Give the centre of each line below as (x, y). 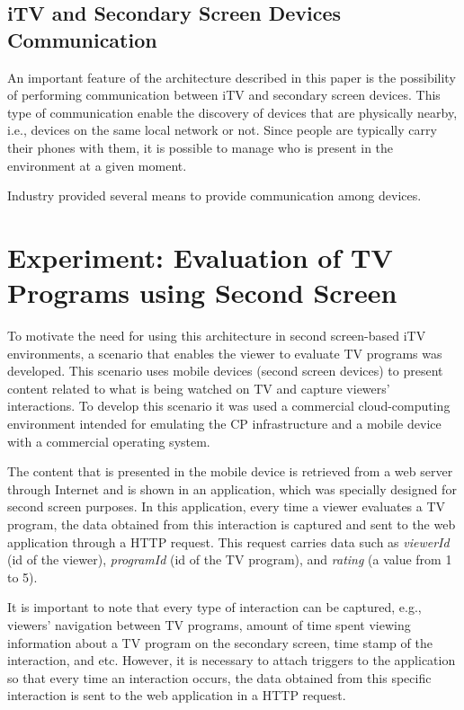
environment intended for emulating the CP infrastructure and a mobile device (224, 424)
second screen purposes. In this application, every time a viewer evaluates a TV (227, 506)
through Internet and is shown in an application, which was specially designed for (232, 488)
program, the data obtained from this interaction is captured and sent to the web (232, 524)
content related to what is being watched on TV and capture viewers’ (199, 388)
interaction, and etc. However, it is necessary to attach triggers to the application (232, 660)
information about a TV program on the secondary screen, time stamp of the (220, 642)
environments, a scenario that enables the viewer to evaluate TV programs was (225, 353)
